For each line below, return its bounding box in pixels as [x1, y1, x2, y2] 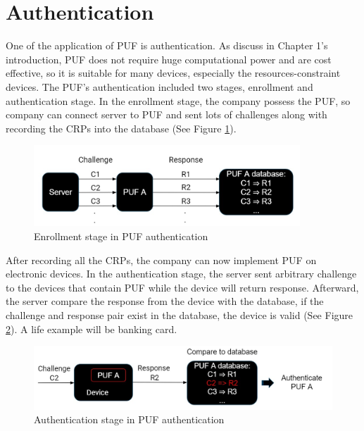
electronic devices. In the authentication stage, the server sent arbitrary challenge [6, 266, 357, 281]
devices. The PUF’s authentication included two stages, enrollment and [6, 79, 313, 94]
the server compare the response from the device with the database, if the [6, 294, 324, 308]
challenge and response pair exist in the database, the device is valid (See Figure [6, 307, 353, 322]
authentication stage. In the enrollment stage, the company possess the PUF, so [6, 93, 351, 108]
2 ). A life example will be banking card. [6, 321, 177, 336]
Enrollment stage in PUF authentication [34, 229, 208, 244]
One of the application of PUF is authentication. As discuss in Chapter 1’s [6, 38, 328, 53]
